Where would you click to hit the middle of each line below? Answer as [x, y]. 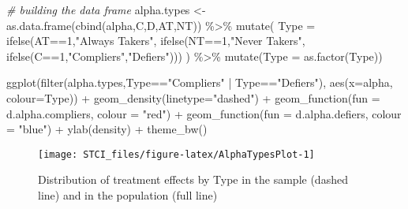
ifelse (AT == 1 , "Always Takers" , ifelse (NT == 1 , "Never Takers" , [156, 41]
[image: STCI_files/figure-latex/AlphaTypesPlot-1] [176, 154]
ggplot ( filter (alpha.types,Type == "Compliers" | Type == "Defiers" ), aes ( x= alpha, [200, 82]
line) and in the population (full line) [128, 195]
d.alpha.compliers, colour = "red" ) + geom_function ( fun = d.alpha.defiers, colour [204, 113]
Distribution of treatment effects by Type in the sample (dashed [193, 179]
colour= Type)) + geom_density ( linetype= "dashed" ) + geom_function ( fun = [193, 97]
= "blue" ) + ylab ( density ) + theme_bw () [107, 129]
